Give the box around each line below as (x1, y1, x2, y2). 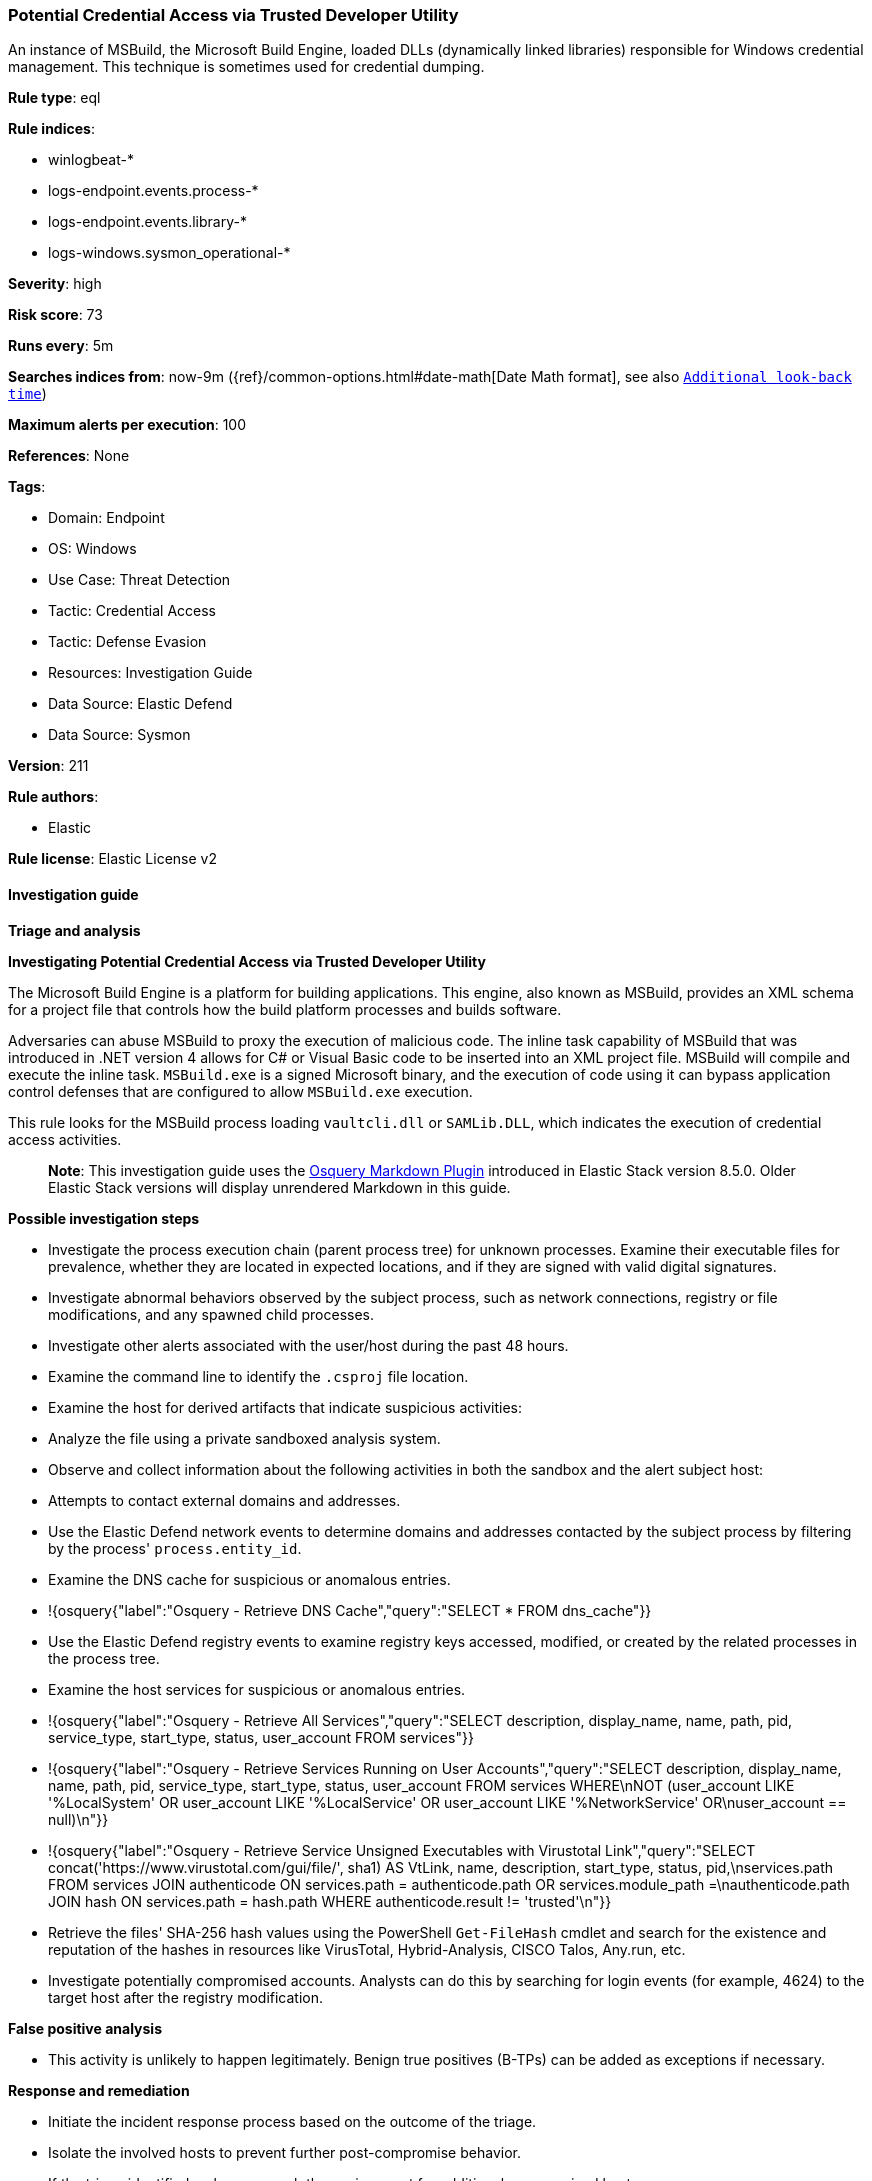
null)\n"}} (48, 1810, 109, 1828)
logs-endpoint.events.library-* (48, 213, 247, 231)
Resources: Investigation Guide (48, 664, 253, 682)
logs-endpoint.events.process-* (48, 182, 259, 200)
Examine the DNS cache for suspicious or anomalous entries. (48, 1570, 451, 1588)
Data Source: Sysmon (48, 726, 191, 744)
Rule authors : (8, 788, 99, 806)
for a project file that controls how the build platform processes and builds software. (8, 1000, 562, 1018)
